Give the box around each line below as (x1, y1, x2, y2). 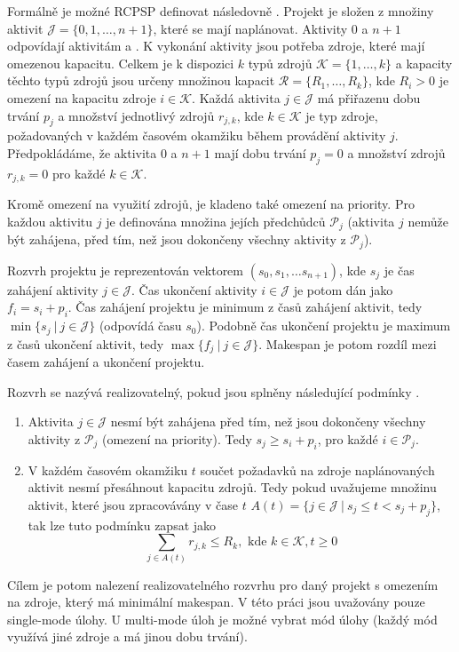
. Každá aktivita (192, 88, 281, 107)
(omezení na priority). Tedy (101, 429, 252, 448)
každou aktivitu (7, 211, 93, 230)
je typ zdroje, (305, 106, 378, 124)
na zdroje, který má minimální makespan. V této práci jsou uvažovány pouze (7, 592, 425, 611)
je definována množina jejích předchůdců (106, 211, 326, 230)
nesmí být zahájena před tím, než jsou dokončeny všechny (110, 412, 426, 431)
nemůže (408, 211, 448, 230)
